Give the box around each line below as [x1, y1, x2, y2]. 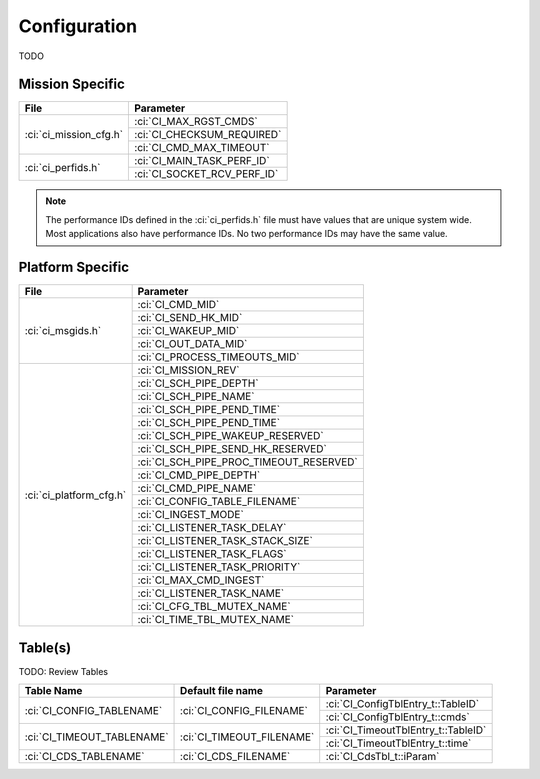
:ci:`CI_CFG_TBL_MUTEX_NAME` [137, 600, 291, 614]
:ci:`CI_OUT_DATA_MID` [137, 337, 248, 351]
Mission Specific [18, 76, 125, 93]
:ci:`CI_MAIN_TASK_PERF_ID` [134, 154, 270, 168]
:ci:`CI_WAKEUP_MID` [137, 324, 240, 338]
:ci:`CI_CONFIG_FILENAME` [180, 703, 309, 717]
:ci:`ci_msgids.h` [24, 324, 102, 338]
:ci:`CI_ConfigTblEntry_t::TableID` [325, 697, 480, 711]
